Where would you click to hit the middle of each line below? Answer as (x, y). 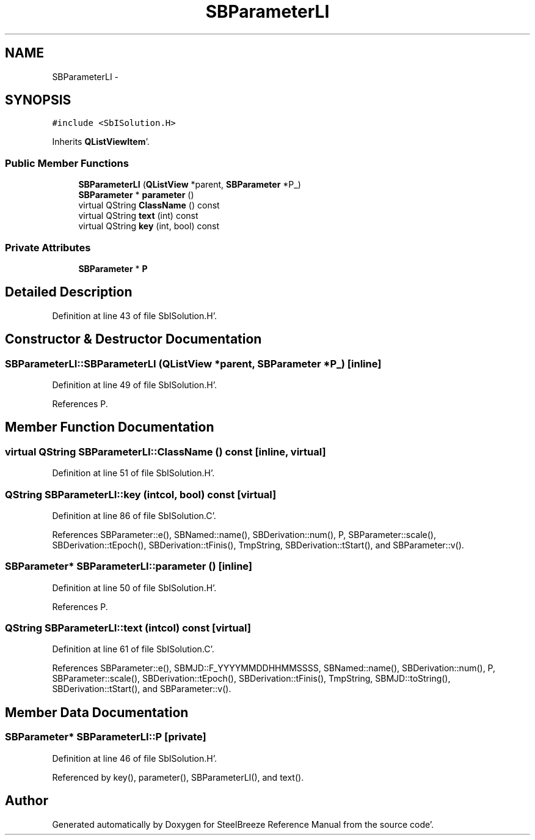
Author (27, 801)
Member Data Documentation (97, 712)
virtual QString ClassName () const (149, 205)
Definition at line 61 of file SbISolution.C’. (133, 649)
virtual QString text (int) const (138, 216)
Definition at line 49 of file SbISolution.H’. (134, 385)
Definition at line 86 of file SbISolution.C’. (134, 515)
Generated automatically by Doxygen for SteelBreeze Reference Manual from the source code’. (243, 824)
